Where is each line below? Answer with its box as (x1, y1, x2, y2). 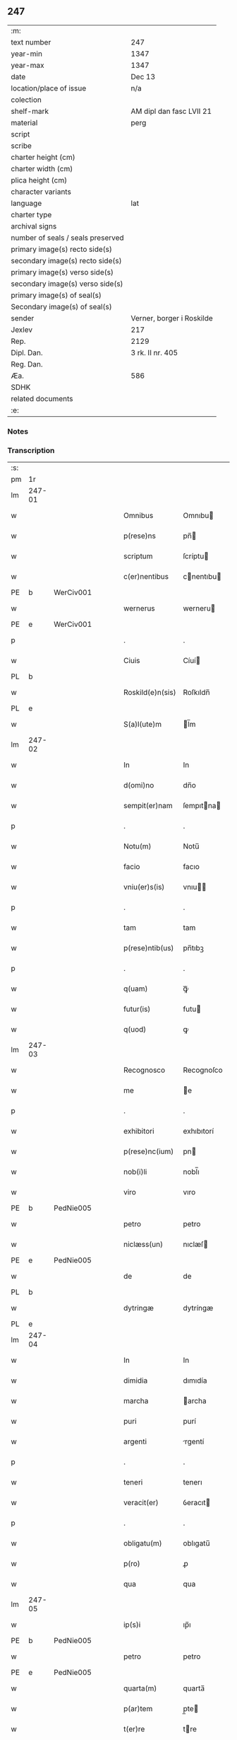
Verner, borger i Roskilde (130, 313, 213, 323)
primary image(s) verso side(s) (11, 267, 114, 277)
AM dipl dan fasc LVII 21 (130, 106, 212, 116)
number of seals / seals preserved (11, 233, 125, 243)
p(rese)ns (123, 531, 157, 541)
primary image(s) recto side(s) (11, 244, 113, 254)
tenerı (183, 1477, 202, 1487)
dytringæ (123, 1303, 154, 1313)
